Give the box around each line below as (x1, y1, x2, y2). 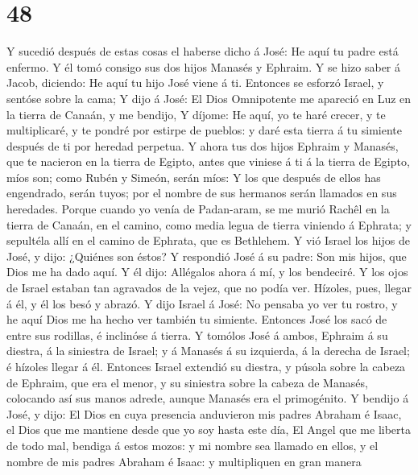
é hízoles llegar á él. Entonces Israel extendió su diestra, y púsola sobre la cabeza (6, 358, 406, 374)
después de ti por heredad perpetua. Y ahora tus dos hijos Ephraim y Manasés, (6, 137, 399, 154)
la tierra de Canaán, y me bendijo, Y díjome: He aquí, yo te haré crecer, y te (6, 105, 386, 122)
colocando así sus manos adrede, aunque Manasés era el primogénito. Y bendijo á (6, 390, 409, 407)
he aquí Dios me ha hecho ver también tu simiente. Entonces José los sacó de (6, 311, 387, 328)
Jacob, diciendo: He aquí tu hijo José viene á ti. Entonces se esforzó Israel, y (6, 74, 384, 91)
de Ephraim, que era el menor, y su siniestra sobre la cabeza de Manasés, (6, 374, 368, 390)
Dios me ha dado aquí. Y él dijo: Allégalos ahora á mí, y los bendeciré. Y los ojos (6, 263, 408, 280)
